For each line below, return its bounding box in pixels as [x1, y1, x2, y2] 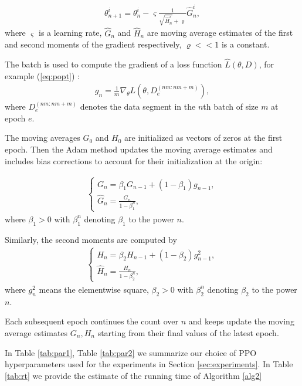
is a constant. [221, 38, 270, 50]
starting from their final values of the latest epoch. [97, 326, 279, 338]
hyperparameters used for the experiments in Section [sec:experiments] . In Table [5, 358, 293, 370]
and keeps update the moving [188, 315, 294, 327]
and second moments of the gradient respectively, [5, 38, 182, 50]
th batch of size [203, 100, 259, 113]
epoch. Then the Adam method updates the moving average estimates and [5, 143, 273, 155]
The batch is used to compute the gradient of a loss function [5, 58, 222, 70]
